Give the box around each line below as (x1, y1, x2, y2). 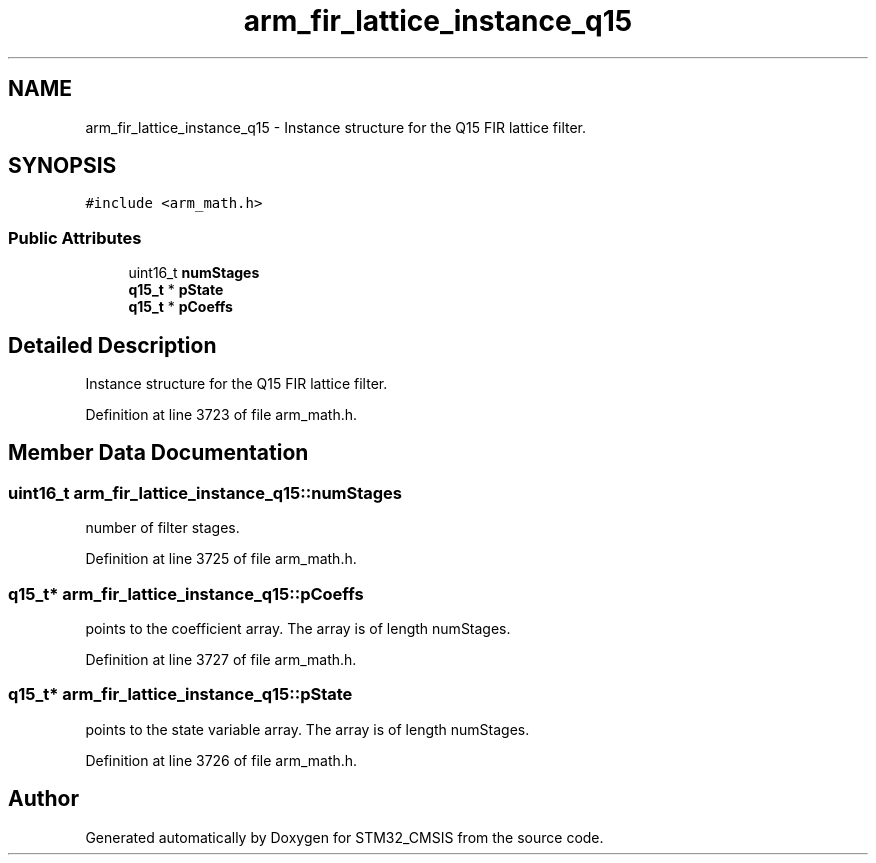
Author (8, 786, 79, 812)
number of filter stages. (85, 519, 240, 537)
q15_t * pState (128, 281, 224, 299)
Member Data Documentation (8, 440, 309, 466)
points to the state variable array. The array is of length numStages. (85, 720, 530, 738)
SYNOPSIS (8, 153, 117, 179)
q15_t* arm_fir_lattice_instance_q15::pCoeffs (8, 583, 364, 604)
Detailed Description (8, 332, 217, 358)
